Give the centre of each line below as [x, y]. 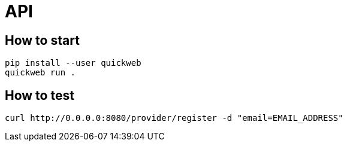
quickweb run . [40, 73]
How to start [42, 40]
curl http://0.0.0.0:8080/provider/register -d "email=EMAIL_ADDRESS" [174, 118]
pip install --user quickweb [73, 63]
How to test [40, 95]
